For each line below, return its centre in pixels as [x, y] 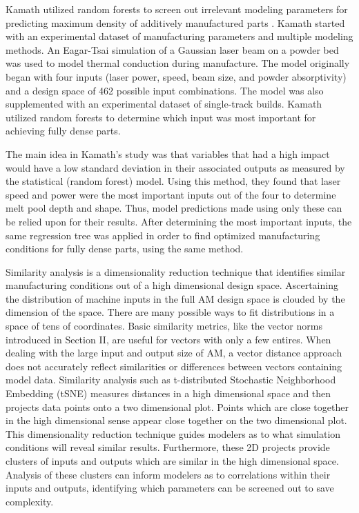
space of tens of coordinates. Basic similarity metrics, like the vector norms [164, 326]
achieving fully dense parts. [63, 131]
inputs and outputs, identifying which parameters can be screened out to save [170, 488]
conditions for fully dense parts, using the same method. [125, 249]
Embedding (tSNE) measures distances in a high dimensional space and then [168, 393]
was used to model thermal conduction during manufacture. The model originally [178, 63]
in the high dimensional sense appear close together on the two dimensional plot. [176, 420]
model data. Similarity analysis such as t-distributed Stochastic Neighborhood [171, 380]
